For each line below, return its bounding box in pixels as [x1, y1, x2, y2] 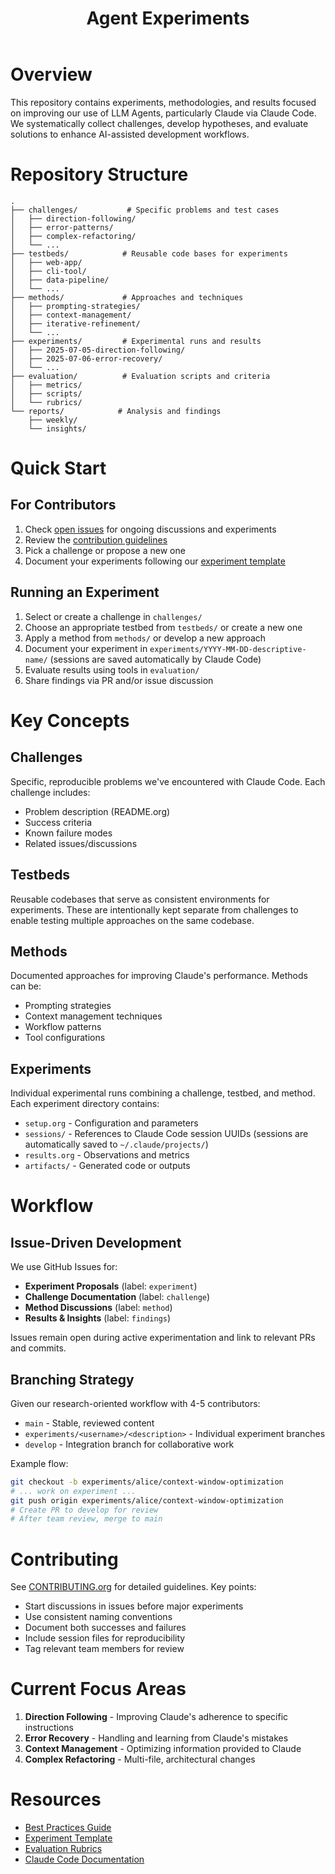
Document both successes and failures [24, 1622, 187, 1634]
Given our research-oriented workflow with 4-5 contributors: [10, 1397, 261, 1409]
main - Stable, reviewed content [24, 1417, 155, 1429]
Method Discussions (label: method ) [24, 1302, 173, 1314]
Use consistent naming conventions [24, 1611, 173, 1623]
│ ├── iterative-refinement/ [10, 318, 141, 329]
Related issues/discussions [24, 837, 138, 849]
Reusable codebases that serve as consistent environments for [10, 893, 270, 905]
